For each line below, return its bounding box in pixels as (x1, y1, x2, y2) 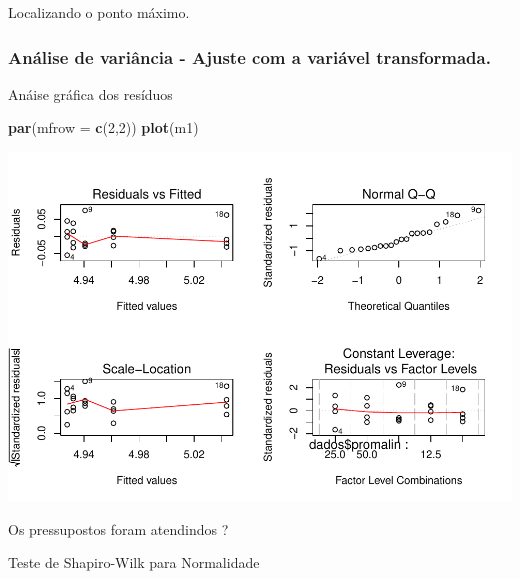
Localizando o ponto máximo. (8, 2, 190, 22)
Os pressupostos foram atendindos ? (8, 518, 229, 539)
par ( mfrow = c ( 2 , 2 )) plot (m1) (8, 117, 199, 138)
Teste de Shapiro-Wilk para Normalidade (8, 552, 260, 573)
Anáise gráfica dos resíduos (8, 83, 173, 104)
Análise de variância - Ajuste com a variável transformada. (8, 44, 491, 69)
